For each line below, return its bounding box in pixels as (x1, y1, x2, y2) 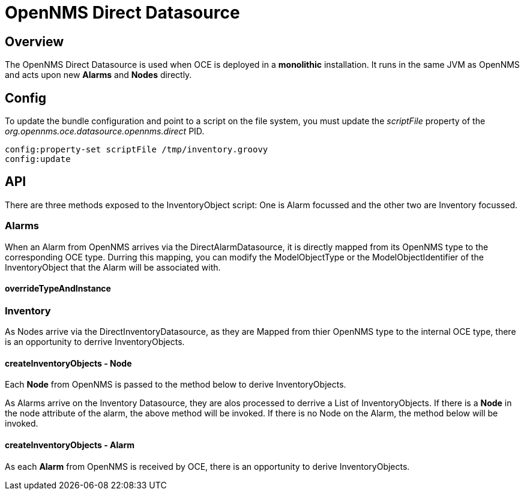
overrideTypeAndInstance (5, 283, 111, 294)
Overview (5, 34, 64, 49)
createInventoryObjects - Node (5, 358, 132, 368)
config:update (5, 154, 71, 164)
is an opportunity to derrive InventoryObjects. (5, 337, 185, 347)
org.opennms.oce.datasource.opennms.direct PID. (5, 126, 205, 137)
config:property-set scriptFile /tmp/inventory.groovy (5, 145, 268, 155)
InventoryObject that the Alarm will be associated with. (5, 262, 221, 272)
